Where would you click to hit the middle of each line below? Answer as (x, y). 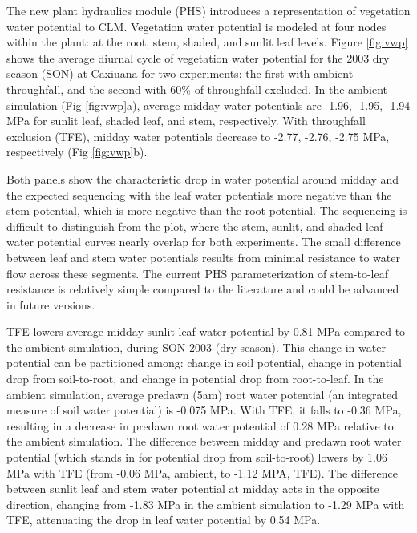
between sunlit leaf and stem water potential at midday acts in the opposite (193, 489)
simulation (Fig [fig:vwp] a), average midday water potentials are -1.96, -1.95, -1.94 (208, 105)
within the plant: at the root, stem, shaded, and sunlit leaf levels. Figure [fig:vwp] (207, 42)
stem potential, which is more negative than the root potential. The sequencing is (207, 210)
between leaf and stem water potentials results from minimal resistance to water (203, 257)
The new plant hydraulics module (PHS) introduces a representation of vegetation (208, 10)
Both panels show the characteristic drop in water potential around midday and (203, 178)
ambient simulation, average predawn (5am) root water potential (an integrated (202, 394)
